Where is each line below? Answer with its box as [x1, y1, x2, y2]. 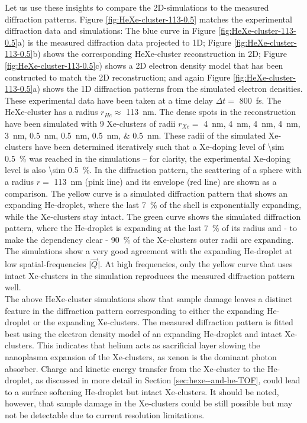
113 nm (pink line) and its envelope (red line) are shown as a [54, 175, 277, 187]
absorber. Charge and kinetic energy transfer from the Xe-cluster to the [5, 362, 265, 374]
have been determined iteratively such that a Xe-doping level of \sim [34, 140, 285, 153]
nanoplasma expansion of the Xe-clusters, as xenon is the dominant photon [5, 351, 277, 363]
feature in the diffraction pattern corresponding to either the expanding [5, 304, 264, 316]
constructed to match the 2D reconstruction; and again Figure [5, 70, 231, 83]
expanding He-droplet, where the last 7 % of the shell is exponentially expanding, [5, 198, 302, 211]
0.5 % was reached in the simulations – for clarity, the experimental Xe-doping [5, 152, 290, 164]
